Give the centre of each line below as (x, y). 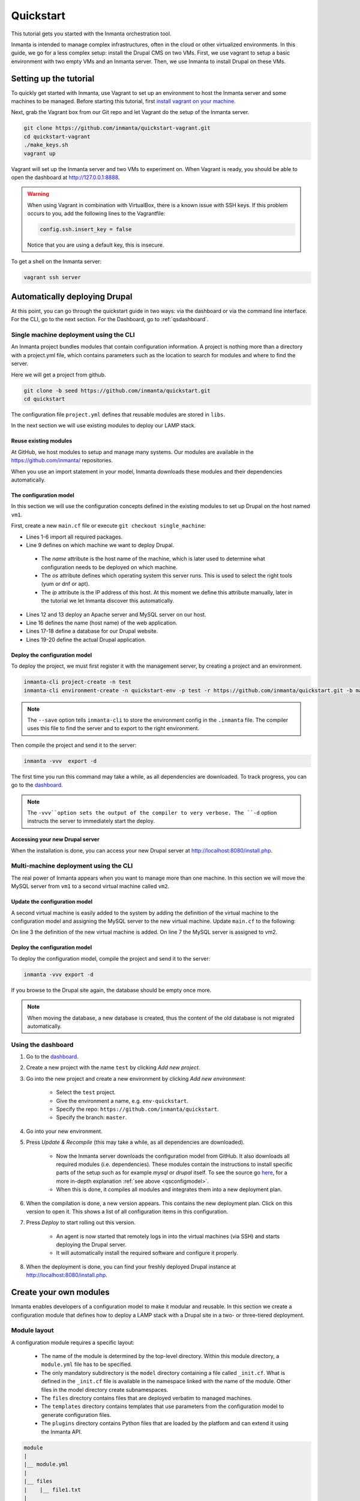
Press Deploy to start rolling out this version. (81, 1222)
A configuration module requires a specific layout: (73, 1342)
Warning (38, 194)
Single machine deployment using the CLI (73, 335)
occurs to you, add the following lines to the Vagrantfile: (96, 214)
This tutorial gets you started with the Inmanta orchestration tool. (91, 34)
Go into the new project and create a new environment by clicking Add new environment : (136, 1078)
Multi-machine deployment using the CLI (72, 866)
